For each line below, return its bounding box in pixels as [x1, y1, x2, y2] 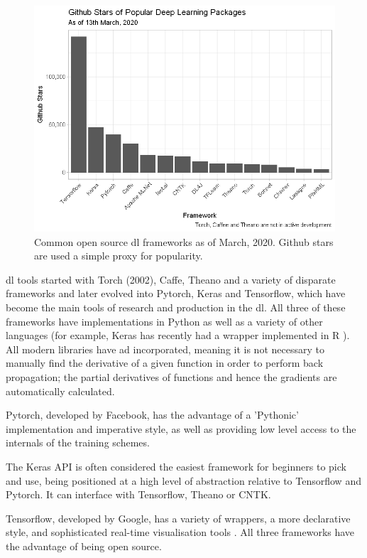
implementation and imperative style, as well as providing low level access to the [6, 421, 356, 436]
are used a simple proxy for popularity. [34, 248, 203, 263]
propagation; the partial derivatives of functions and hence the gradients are [6, 369, 337, 384]
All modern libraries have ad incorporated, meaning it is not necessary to [6, 341, 324, 356]
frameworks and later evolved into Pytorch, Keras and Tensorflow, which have [6, 286, 346, 301]
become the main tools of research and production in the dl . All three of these [6, 299, 346, 314]
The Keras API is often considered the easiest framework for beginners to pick [6, 458, 346, 473]
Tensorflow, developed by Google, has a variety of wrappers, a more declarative [6, 510, 351, 525]
